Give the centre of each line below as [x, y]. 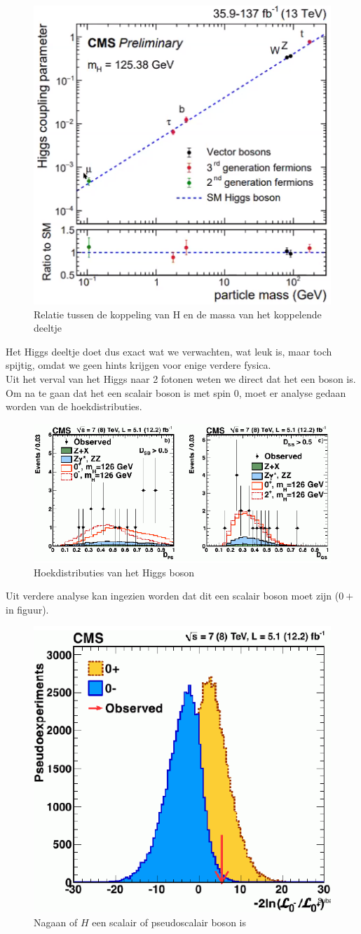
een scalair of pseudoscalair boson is [169, 922]
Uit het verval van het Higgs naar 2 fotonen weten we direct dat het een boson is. [181, 378]
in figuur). [27, 609]
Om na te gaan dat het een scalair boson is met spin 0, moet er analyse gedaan [176, 392]
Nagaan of [56, 922]
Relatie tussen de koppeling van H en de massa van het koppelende [178, 314]
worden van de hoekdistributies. [74, 406]
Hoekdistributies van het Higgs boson [114, 572]
